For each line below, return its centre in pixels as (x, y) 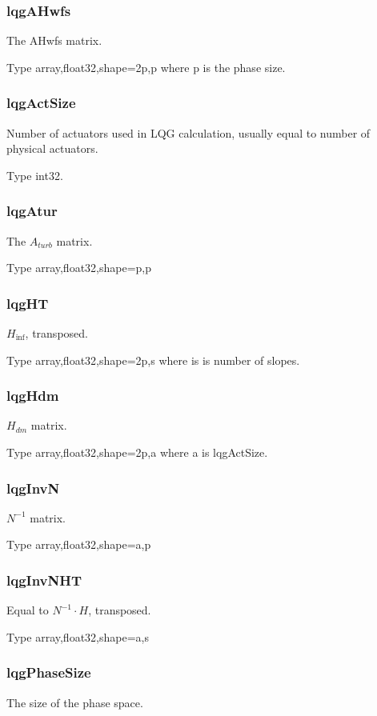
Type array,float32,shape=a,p (79, 544)
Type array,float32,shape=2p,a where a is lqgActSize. (137, 452)
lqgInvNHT (44, 580)
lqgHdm (33, 396)
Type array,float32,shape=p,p (79, 268)
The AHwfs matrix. (54, 40)
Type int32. (35, 175)
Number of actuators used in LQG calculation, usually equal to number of (188, 132)
